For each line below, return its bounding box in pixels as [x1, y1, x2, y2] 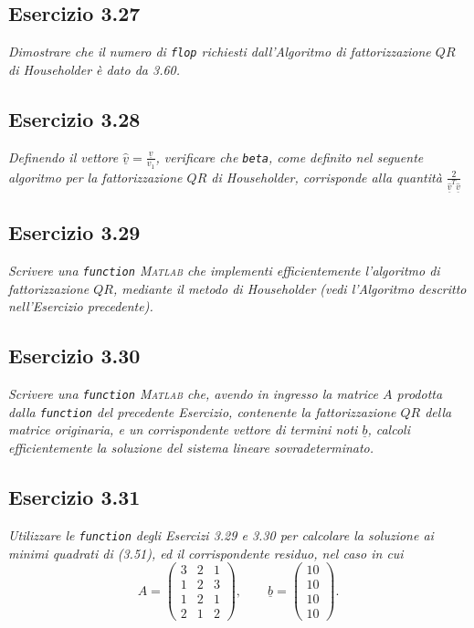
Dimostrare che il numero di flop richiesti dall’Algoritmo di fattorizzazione [8, 42, 431, 61]
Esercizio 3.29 [8, 218, 141, 246]
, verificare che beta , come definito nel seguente [155, 147, 424, 166]
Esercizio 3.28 [8, 104, 141, 132]
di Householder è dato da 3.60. [8, 59, 181, 78]
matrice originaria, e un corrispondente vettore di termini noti [8, 420, 358, 439]
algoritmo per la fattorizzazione [8, 167, 183, 186]
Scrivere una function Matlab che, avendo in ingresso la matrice [8, 384, 379, 403]
